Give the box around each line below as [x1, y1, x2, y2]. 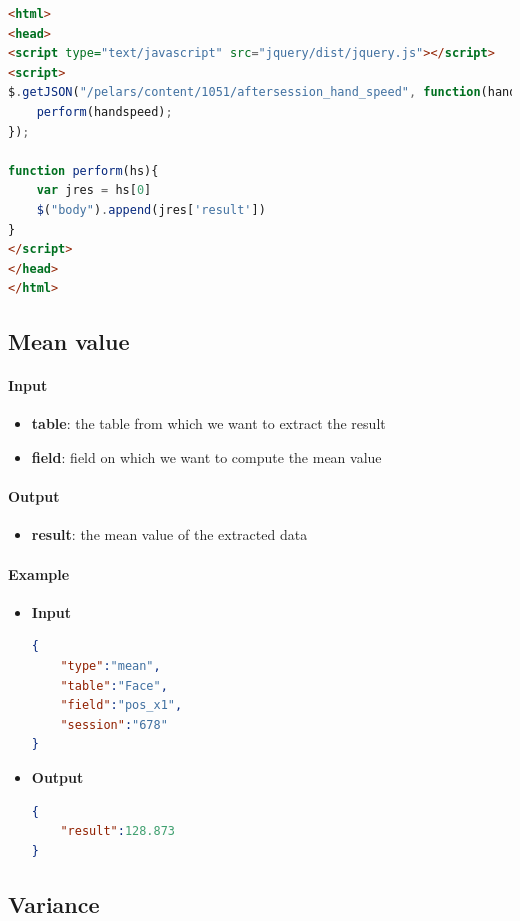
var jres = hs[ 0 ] [36, 183, 152, 198]
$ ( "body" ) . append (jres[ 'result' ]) [36, 202, 266, 217]
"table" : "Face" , [60, 678, 168, 693]
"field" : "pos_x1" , [60, 698, 183, 713]
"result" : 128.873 [60, 824, 176, 839]
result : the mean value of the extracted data [31, 524, 308, 545]
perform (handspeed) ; [36, 104, 173, 119]
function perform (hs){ [8, 163, 159, 178]
